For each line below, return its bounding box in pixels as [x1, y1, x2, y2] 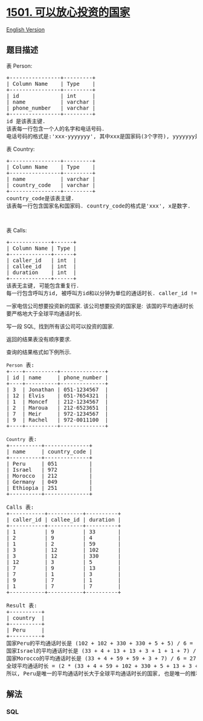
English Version [6, 25, 45, 33]
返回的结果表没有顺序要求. [6, 335, 72, 342]
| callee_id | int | [6, 263, 77, 270]
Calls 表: [6, 503, 34, 511]
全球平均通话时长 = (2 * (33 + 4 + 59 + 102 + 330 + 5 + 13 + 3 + [6, 662, 199, 669]
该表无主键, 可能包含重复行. [6, 282, 80, 289]
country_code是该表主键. [6, 195, 74, 201]
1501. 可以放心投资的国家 [6, 5, 130, 19]
